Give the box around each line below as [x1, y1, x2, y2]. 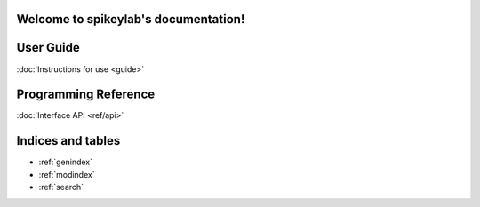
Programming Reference [16, 87, 156, 102]
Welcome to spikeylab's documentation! [16, 12, 245, 27]
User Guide [16, 40, 80, 55]
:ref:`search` [38, 182, 84, 193]
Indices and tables [16, 133, 121, 148]
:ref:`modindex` [38, 169, 95, 179]
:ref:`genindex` [38, 156, 93, 168]
